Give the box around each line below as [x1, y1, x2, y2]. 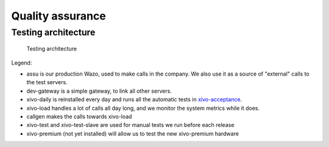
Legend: [11, 59, 32, 66]
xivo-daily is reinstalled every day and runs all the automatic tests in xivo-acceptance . [26, 96, 242, 103]
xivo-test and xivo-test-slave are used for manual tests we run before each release [26, 121, 235, 129]
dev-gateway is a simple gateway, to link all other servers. [26, 87, 172, 95]
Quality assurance [11, 9, 106, 23]
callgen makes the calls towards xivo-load [26, 113, 132, 120]
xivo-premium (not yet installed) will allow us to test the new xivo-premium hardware [26, 130, 239, 137]
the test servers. [26, 79, 68, 86]
